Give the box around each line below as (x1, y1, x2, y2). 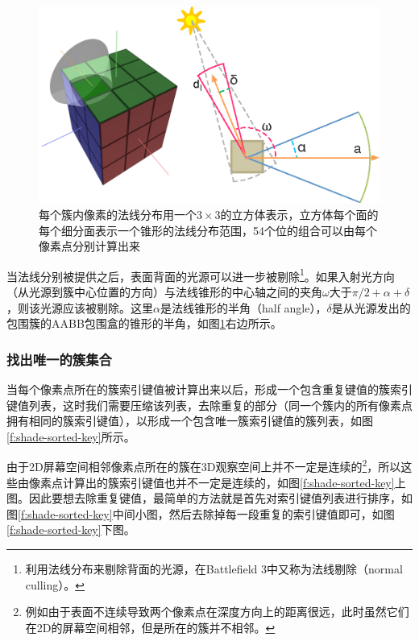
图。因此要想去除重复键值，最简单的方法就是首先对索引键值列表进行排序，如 (6, 490, 413, 507)
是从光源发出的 (331, 299, 411, 316)
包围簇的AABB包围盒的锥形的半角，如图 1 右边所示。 (6, 315, 282, 332)
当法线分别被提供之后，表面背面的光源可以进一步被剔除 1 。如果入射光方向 (6, 265, 395, 284)
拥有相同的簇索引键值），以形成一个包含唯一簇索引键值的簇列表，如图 (6, 412, 373, 429)
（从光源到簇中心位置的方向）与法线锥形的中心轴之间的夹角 (6, 283, 322, 300)
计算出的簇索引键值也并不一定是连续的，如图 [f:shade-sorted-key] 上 (62, 474, 406, 490)
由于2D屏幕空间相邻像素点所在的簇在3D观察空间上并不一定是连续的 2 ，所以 (6, 456, 401, 474)
